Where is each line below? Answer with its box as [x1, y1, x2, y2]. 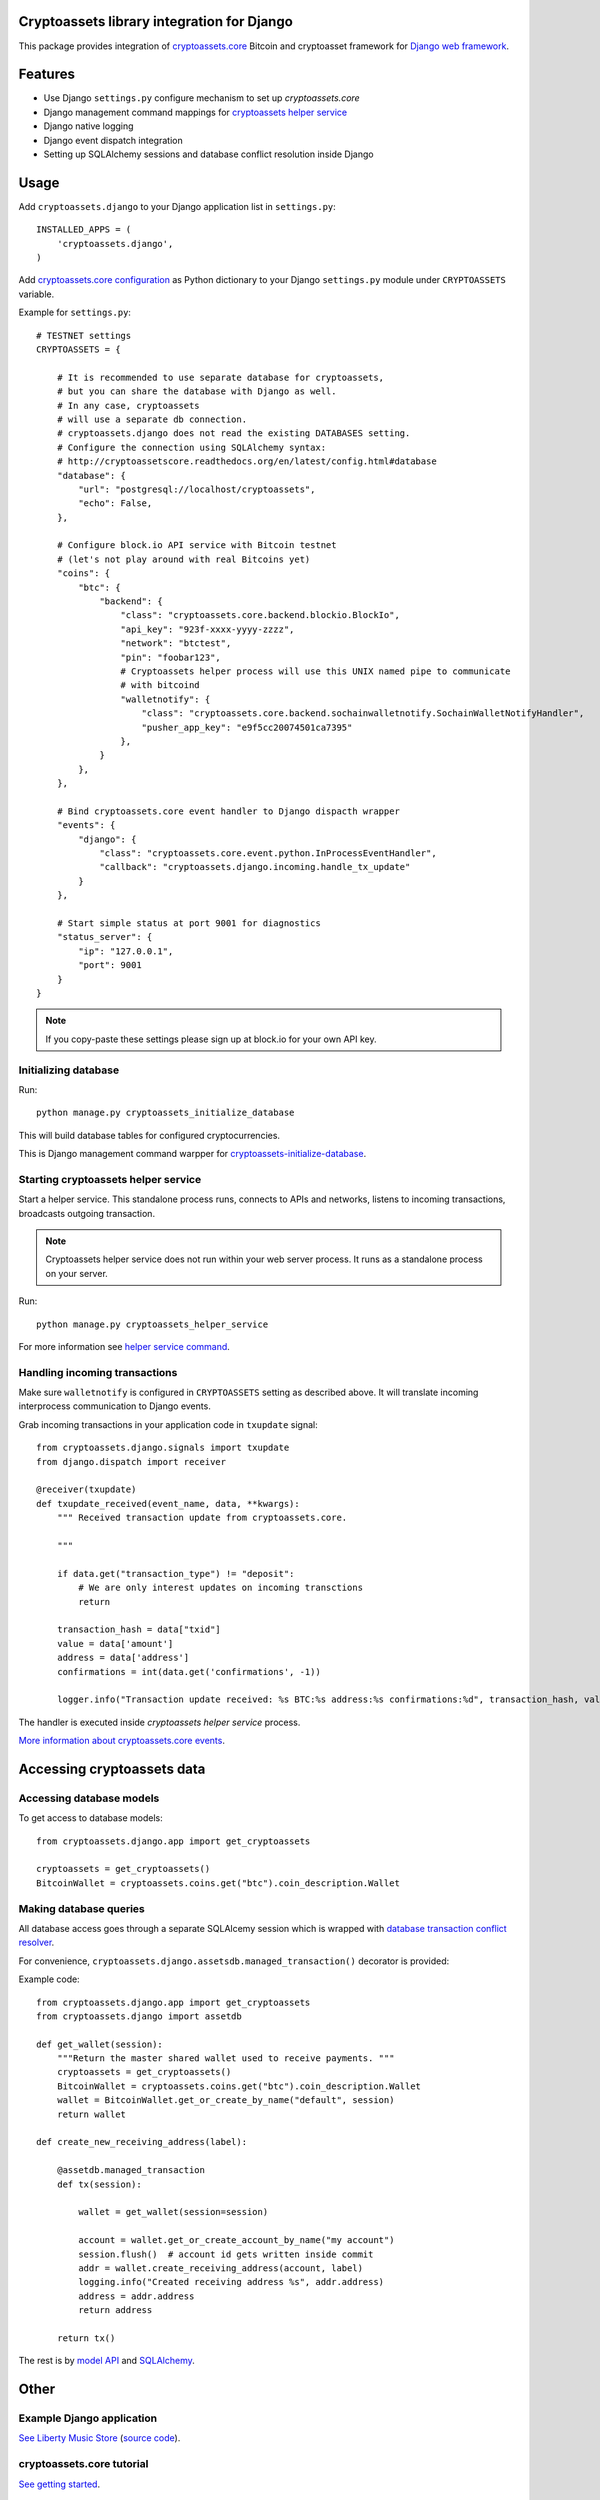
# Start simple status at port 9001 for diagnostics [56, 918, 322, 929]
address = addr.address [78, 2290, 195, 2302]
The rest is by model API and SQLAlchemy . [18, 2355, 195, 2367]
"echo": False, [78, 498, 153, 509]
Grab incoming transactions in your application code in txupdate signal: [18, 1418, 319, 1430]
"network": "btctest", [120, 638, 232, 649]
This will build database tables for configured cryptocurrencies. [18, 1129, 280, 1141]
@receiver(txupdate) [36, 1484, 137, 1495]
